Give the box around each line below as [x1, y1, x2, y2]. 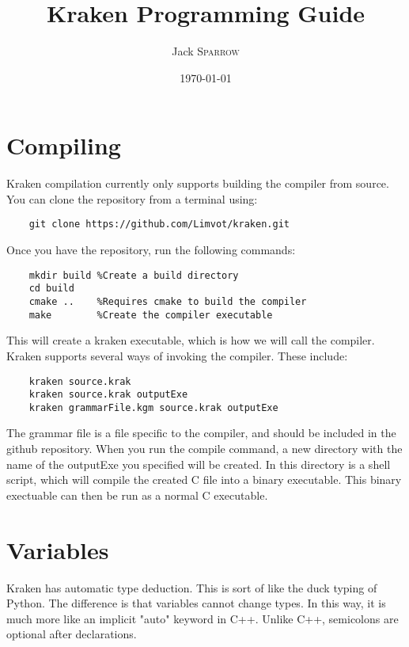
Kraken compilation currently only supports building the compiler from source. [6, 175, 389, 192]
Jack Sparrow [172, 43, 240, 59]
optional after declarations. [6, 626, 137, 642]
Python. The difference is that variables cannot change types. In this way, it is [6, 595, 386, 611]
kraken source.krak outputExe [28, 389, 188, 401]
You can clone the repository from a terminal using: [6, 190, 258, 207]
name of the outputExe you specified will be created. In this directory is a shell [6, 455, 391, 472]
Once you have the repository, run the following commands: [6, 242, 296, 258]
